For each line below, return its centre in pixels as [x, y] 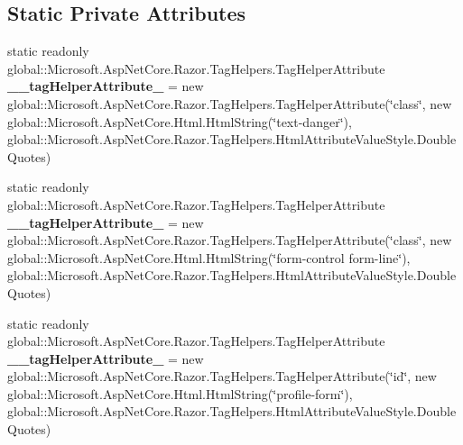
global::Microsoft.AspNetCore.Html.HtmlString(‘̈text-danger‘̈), [180, 121]
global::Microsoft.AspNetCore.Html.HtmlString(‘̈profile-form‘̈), [180, 393]
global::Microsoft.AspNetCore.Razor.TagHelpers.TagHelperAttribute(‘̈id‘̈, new [222, 376]
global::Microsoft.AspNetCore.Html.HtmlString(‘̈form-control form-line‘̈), [209, 257]
